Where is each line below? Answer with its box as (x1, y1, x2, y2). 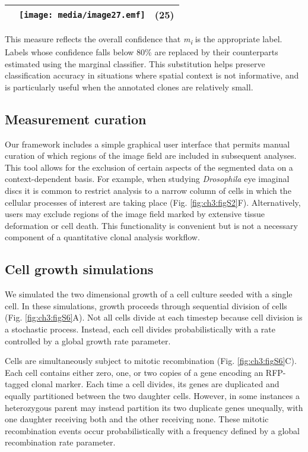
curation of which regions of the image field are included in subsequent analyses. (5, 149, 297, 162)
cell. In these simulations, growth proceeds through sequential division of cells (5, 299, 287, 312)
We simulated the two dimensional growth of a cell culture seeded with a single (5, 288, 293, 300)
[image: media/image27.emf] (19, 10, 145, 20)
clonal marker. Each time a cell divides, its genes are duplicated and (31, 378, 280, 390)
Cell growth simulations (5, 260, 154, 278)
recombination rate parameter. (5, 436, 116, 448)
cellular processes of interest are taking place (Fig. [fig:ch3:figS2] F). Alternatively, (5, 196, 301, 208)
